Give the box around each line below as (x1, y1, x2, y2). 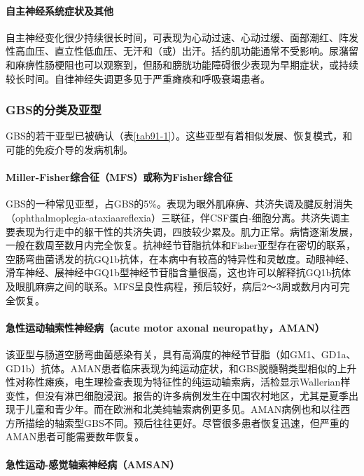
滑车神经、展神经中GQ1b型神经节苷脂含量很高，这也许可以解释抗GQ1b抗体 (6, 265, 351, 280)
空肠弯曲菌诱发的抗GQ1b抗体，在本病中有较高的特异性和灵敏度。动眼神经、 (6, 251, 355, 266)
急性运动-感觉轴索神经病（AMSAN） (6, 456, 180, 471)
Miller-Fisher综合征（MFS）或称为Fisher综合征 (6, 170, 233, 184)
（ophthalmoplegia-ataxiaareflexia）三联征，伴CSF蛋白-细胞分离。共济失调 (6, 210, 340, 224)
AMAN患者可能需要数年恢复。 (6, 429, 145, 444)
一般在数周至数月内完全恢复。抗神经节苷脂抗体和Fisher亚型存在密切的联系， (6, 238, 356, 252)
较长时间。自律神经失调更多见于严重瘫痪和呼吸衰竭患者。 (6, 71, 270, 86)
